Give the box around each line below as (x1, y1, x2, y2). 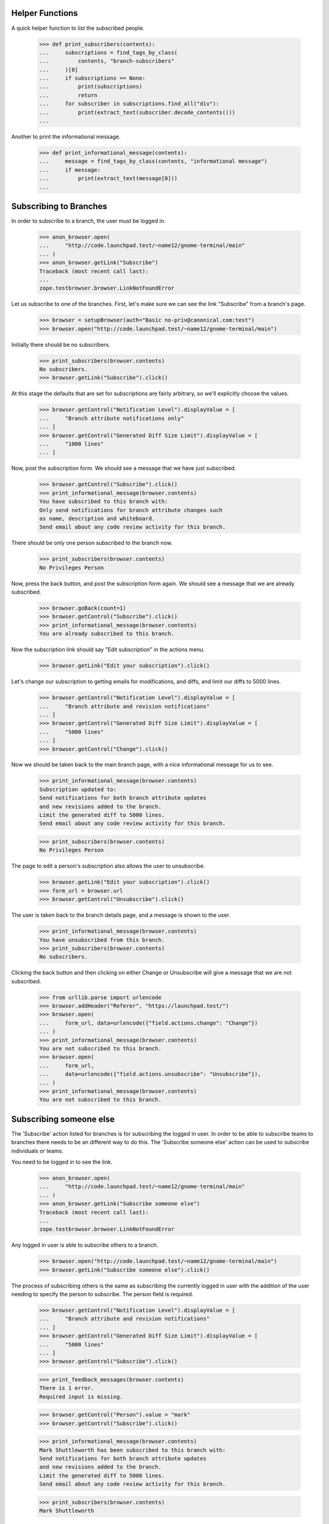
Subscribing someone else (11, 1114, 115, 1124)
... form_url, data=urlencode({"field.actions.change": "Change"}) (39, 1019, 258, 1027)
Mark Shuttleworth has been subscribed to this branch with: (39, 1447, 226, 1453)
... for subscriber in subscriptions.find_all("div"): (39, 101, 219, 107)
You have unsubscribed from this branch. (39, 936, 165, 943)
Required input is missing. (39, 1393, 123, 1400)
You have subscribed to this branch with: (39, 498, 168, 505)
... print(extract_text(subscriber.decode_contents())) (39, 109, 236, 116)
